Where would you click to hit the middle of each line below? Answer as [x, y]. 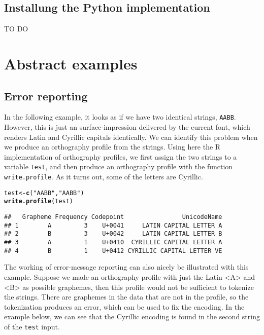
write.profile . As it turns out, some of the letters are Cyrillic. [104, 177]
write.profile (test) [39, 201]
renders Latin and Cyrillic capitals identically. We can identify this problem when [131, 137]
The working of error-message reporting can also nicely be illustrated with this [126, 267]
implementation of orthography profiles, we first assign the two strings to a [121, 156]
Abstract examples [71, 63]
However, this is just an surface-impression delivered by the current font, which [127, 127]
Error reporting [46, 96]
